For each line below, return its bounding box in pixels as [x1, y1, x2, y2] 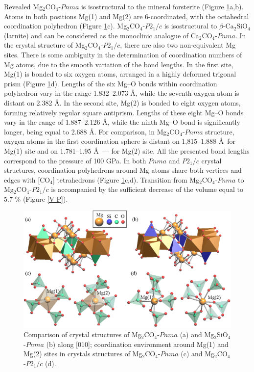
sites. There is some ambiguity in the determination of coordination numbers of [4, 49, 242, 59]
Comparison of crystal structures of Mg [23, 329, 141, 340]
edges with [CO [4, 174, 50, 185]
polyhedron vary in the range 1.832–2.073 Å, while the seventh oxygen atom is [4, 88, 239, 98]
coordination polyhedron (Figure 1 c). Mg [4, 21, 127, 31]
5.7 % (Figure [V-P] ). [4, 193, 68, 204]
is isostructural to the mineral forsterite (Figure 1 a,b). [81, 1, 244, 11]
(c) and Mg [181, 348, 215, 359]
